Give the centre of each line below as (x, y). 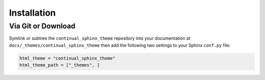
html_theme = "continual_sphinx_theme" (67, 58)
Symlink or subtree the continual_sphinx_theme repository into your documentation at (100, 38)
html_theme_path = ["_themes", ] (60, 65)
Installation (32, 13)
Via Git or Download (42, 26)
